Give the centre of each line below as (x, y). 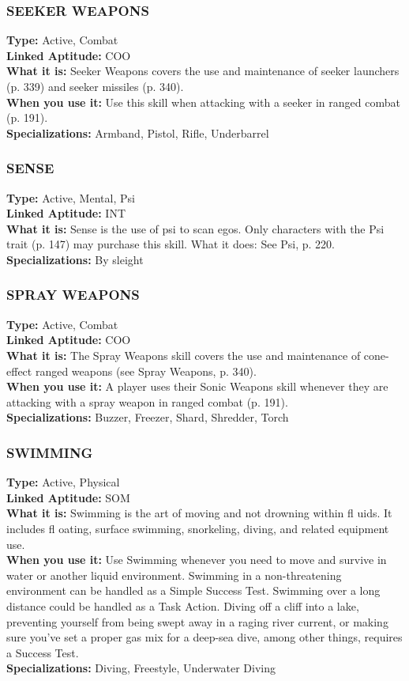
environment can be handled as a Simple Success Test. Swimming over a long (193, 590)
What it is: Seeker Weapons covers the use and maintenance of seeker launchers (203, 71)
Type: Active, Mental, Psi (71, 197)
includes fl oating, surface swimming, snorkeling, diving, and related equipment (198, 528)
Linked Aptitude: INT (66, 213)
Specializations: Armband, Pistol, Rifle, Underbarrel (138, 132)
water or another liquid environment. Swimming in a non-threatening (174, 575)
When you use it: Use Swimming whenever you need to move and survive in (197, 560)
